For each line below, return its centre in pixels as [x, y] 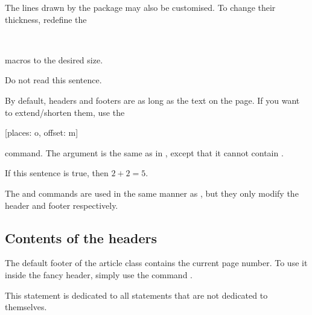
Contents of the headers [81, 237]
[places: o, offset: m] [42, 132]
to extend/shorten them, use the [65, 112]
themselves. [26, 307]
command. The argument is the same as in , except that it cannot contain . [144, 152]
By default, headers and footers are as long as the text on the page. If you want [152, 100]
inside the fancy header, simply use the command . [99, 274]
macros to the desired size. [54, 59]
